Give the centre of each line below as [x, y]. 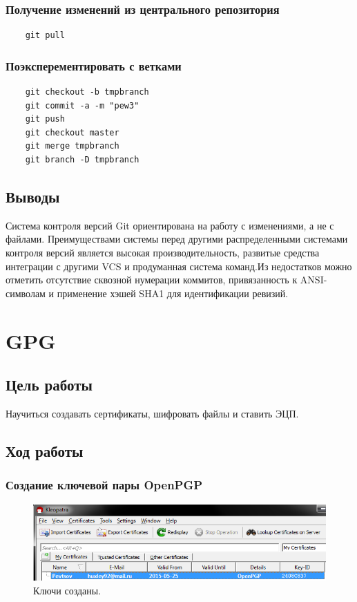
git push [45, 119]
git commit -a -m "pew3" [82, 105]
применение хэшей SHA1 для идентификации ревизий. [173, 293]
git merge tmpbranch [72, 146]
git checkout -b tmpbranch [87, 92]
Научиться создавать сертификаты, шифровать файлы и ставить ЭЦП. [152, 413]
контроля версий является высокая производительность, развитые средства [163, 252]
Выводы [33, 196]
